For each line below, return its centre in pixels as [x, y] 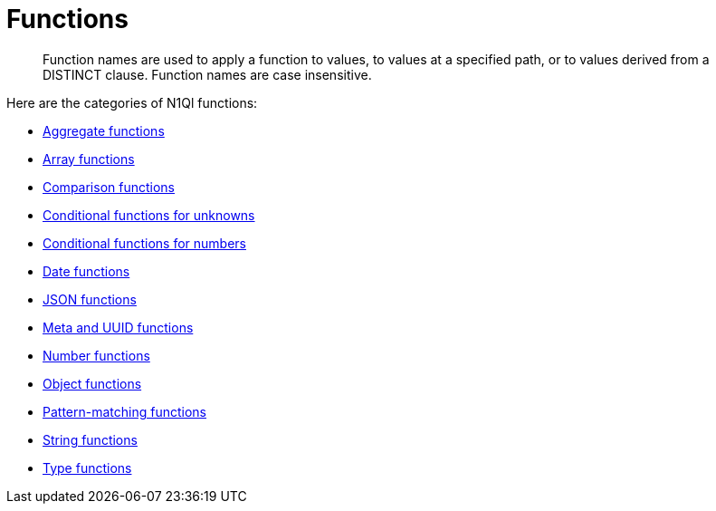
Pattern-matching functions [124, 411]
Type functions [87, 468]
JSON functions [90, 299]
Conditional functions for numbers [144, 243]
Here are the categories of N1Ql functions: [132, 102]
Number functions [96, 355]
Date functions [86, 271]
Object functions [92, 383]
